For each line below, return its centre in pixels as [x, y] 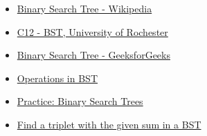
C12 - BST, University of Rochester [92, 31]
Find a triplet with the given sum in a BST [109, 124]
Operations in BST [57, 78]
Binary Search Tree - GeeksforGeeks [93, 55]
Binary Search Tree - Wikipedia [84, 8]
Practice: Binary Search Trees [80, 101]
